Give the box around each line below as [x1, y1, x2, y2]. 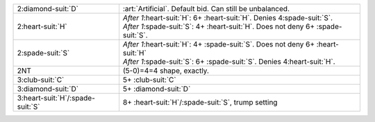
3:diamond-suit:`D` [17, 84, 79, 94]
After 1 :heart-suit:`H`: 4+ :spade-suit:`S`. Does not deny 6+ [122, 40, 315, 49]
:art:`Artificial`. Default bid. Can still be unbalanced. [122, 4, 290, 13]
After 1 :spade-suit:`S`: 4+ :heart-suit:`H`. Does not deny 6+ [122, 21, 315, 31]
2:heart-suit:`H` [17, 21, 67, 31]
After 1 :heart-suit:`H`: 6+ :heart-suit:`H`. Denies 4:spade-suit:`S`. [122, 13, 333, 22]
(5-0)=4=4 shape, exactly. [122, 66, 210, 76]
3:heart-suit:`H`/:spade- [17, 94, 95, 103]
